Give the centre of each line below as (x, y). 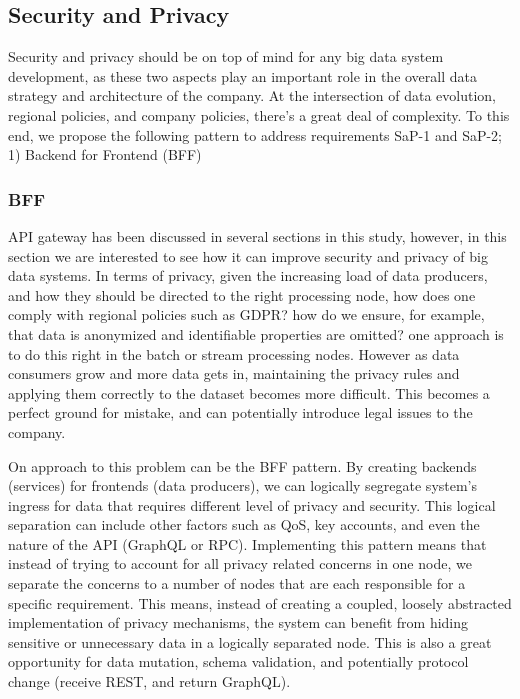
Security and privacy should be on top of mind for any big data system (226, 56)
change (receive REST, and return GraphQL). (149, 681)
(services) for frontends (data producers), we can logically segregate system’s (243, 485)
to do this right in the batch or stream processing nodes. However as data (234, 353)
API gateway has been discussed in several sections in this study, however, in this (257, 235)
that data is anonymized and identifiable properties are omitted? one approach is (256, 333)
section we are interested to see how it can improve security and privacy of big (248, 255)
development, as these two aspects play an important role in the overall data (242, 75)
